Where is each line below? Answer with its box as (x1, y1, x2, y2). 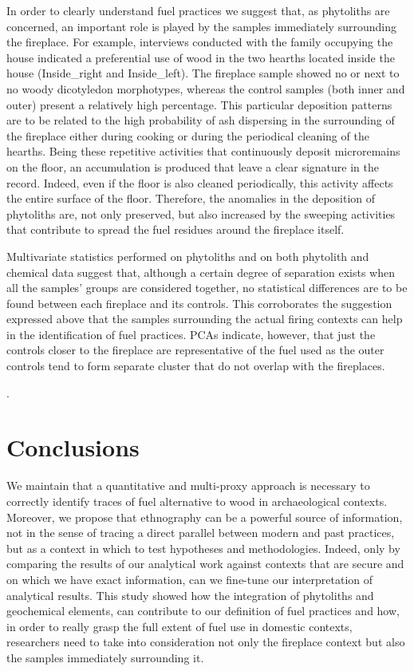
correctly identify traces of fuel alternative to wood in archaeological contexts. (6, 492, 388, 509)
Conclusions (6, 431, 140, 464)
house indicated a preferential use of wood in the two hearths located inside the (6, 49, 395, 65)
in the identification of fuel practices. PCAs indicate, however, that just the (6, 326, 376, 342)
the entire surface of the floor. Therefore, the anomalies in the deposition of (6, 190, 376, 207)
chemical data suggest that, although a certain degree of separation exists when (6, 263, 395, 280)
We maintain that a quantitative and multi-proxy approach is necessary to (6, 477, 370, 494)
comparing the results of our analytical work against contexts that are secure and (6, 555, 404, 572)
